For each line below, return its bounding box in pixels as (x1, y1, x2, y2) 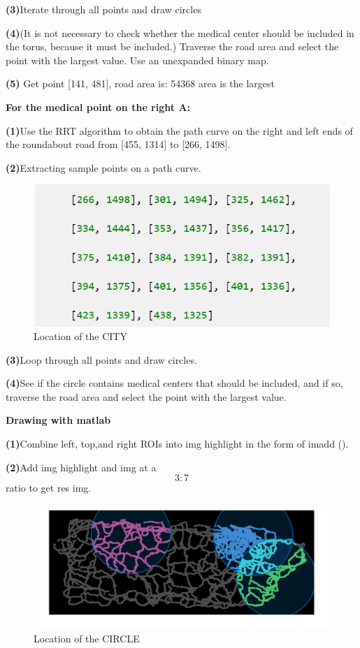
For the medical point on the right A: (6, 99, 191, 114)
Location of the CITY (34, 329, 127, 344)
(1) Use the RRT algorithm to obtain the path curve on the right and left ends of (6, 123, 353, 138)
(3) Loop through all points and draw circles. (6, 352, 197, 367)
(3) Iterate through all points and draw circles (6, 2, 201, 16)
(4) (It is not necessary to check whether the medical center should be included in (6, 25, 354, 40)
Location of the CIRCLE (34, 631, 140, 646)
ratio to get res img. (6, 480, 92, 495)
